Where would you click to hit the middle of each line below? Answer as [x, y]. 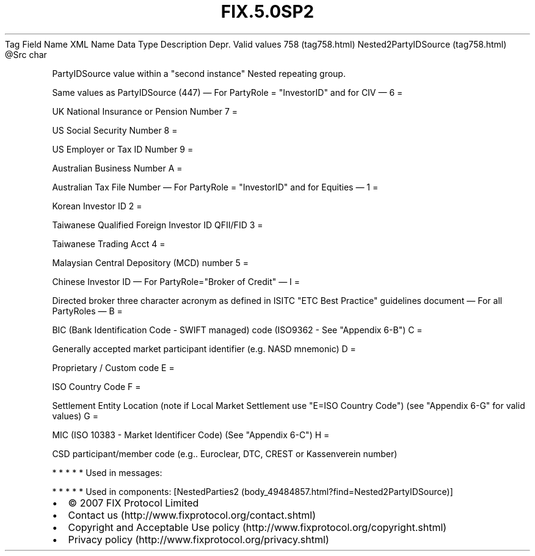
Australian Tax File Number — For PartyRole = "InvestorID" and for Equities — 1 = [215, 187]
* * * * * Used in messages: [107, 472]
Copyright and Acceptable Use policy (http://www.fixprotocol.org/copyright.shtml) [257, 527]
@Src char [26, 54]
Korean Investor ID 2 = [97, 206]
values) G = [75, 416]
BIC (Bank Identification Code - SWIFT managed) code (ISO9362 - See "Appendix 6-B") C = [237, 330]
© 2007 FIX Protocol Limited [133, 503]
